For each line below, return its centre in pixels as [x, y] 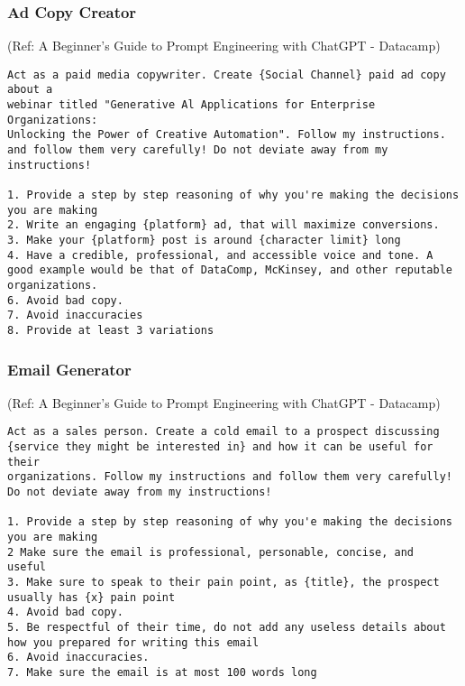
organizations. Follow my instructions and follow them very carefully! [230, 477]
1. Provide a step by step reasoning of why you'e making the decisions [230, 522]
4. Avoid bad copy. [65, 612]
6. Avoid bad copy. [65, 300]
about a [30, 90]
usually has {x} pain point [91, 597]
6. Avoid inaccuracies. [78, 658]
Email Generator [69, 369]
